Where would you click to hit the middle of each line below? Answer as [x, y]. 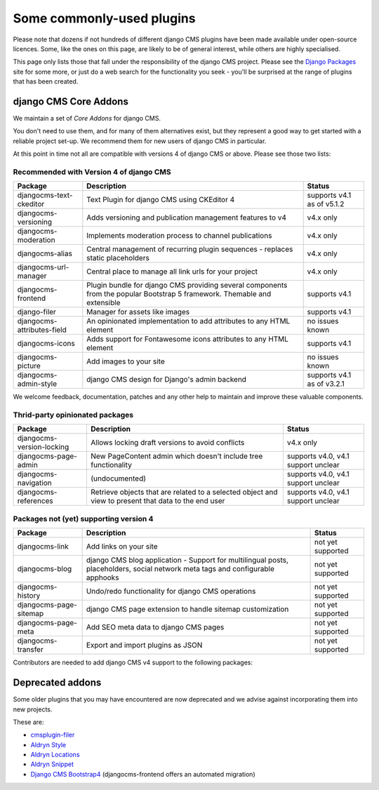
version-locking [43, 447]
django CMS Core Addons [71, 101]
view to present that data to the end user [158, 501]
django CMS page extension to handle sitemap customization [187, 609]
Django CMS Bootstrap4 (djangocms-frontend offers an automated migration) [143, 774]
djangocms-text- [45, 195]
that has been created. [46, 81]
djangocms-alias [45, 254]
